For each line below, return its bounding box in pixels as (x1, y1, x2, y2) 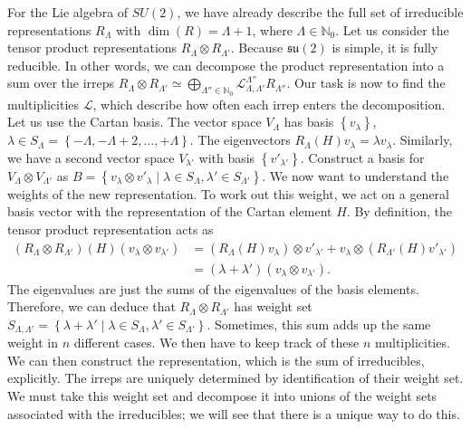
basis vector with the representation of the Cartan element (7, 202, 332, 221)
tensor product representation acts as (7, 219, 214, 238)
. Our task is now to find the (286, 73, 446, 92)
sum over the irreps (7, 73, 115, 92)
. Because (230, 38, 284, 57)
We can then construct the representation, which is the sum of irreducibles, (7, 350, 425, 369)
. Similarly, (392, 130, 453, 149)
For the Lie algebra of (7, 3, 129, 21)
